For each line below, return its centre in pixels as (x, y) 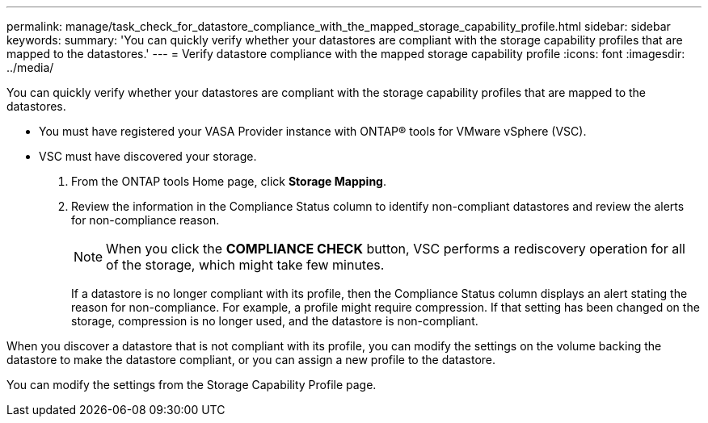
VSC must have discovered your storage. (148, 156)
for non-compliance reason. (145, 220)
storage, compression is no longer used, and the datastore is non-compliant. (275, 321)
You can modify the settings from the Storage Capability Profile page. (192, 385)
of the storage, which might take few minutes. (245, 265)
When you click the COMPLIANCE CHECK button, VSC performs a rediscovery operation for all (396, 249)
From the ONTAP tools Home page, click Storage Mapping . (229, 181)
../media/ (30, 67)
